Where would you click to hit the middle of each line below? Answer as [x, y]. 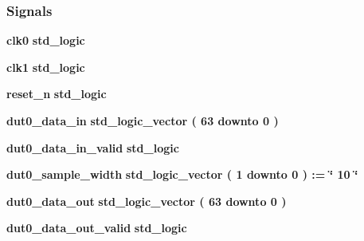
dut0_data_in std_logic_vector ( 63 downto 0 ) [143, 120]
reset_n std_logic [57, 94]
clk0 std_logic [46, 40]
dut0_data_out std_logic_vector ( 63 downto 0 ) [147, 201]
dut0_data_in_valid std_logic [93, 147]
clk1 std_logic [46, 67]
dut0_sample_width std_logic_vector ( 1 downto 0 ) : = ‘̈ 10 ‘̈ [182, 174]
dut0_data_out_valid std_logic [97, 228]
